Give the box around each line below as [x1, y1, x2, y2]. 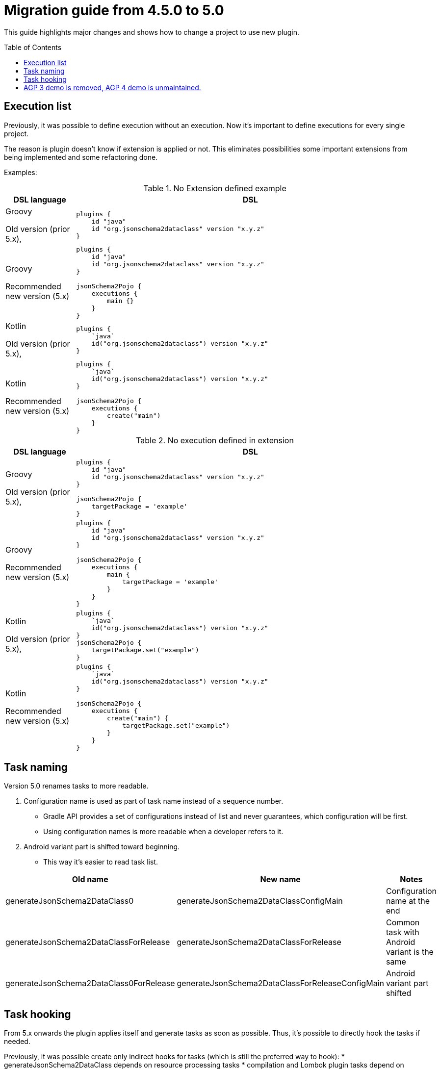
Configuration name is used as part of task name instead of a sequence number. [24, 797, 284, 806]
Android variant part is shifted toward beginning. [24, 842, 180, 851]
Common [386, 917, 420, 928]
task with [386, 927, 419, 938]
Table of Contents [4, 43, 62, 51]
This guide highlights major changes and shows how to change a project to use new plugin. [4, 27, 299, 36]
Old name [72, 874, 108, 885]
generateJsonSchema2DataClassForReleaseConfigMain [177, 978, 384, 989]
